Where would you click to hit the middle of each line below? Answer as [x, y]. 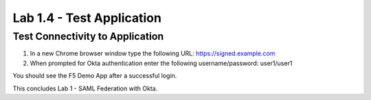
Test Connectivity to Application [88, 36]
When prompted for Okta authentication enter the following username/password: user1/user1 [161, 63]
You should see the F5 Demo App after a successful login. [95, 76]
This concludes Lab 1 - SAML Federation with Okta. [85, 88]
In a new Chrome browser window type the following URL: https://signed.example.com [153, 53]
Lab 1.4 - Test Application [87, 18]
